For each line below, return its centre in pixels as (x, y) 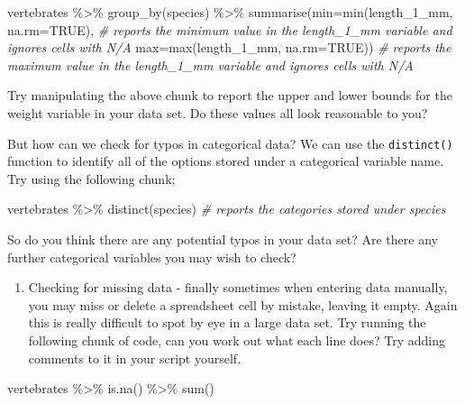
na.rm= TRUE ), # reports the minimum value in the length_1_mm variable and (230, 29)
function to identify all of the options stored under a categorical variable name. (226, 161)
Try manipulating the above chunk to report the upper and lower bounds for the (230, 95)
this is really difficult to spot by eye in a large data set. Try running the (227, 322)
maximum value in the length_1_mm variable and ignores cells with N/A (210, 64)
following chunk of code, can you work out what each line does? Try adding (237, 340)
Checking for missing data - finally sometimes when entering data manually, (238, 287)
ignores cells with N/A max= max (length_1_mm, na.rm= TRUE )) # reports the (229, 47)
